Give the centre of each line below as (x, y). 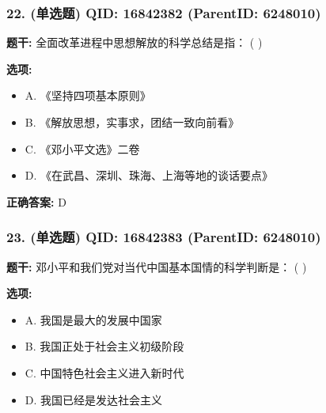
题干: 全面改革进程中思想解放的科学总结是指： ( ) (135, 42)
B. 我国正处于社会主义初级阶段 (104, 346)
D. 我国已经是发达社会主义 (94, 399)
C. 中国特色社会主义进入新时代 (104, 372)
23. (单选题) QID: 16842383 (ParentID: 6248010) (164, 237)
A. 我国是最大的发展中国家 (93, 319)
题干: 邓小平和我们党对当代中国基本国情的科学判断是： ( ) (157, 266)
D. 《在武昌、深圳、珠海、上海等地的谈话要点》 (149, 175)
